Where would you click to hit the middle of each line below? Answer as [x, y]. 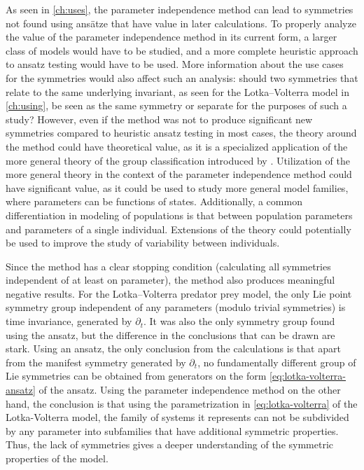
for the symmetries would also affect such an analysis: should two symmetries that [182, 77]
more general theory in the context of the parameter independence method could [179, 174]
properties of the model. [57, 458]
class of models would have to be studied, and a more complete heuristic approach [182, 50]
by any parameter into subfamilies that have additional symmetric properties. [172, 430]
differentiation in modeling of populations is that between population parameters [179, 215]
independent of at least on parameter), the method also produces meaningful [170, 280]
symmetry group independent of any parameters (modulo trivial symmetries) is [176, 307]
